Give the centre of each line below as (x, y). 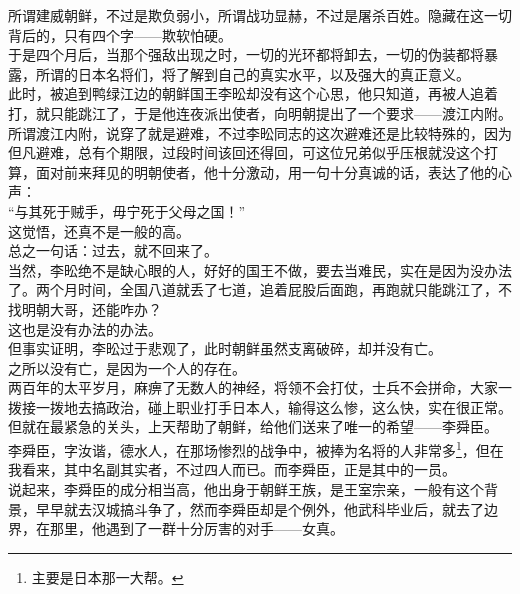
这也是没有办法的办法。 (85, 328)
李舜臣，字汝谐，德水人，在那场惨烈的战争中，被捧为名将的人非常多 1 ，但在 (256, 448)
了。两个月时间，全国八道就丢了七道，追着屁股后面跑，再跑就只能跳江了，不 (260, 289)
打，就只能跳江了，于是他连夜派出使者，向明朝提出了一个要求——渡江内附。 (260, 112)
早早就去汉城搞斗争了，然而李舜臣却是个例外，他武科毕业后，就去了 (259, 508)
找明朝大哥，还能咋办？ (85, 308)
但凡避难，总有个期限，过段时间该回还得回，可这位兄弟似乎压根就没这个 (246, 152)
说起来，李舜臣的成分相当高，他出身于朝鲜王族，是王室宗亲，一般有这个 (246, 488)
